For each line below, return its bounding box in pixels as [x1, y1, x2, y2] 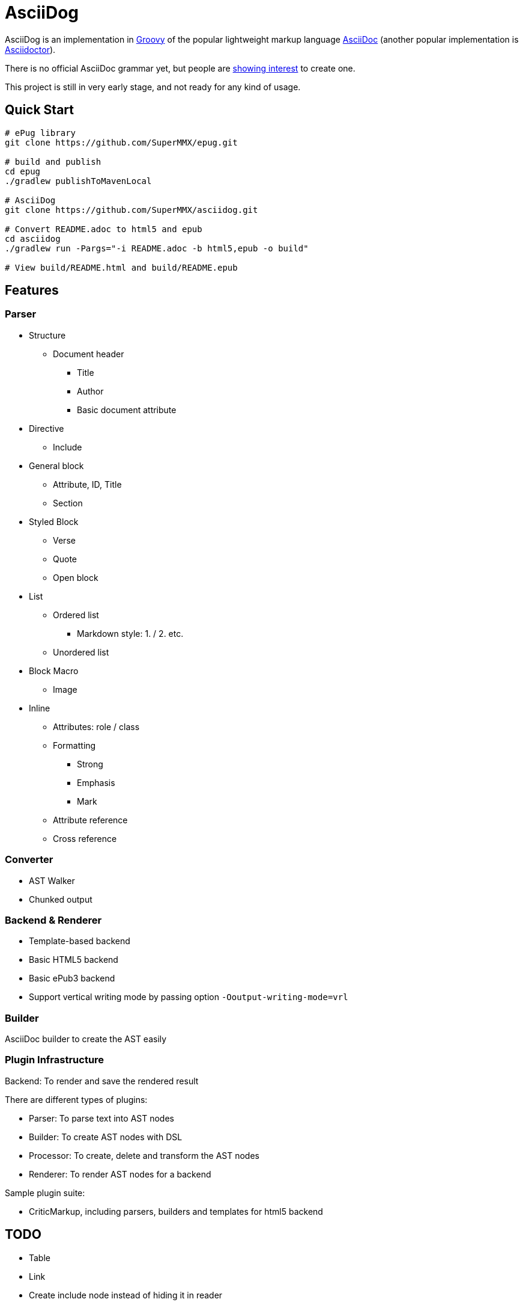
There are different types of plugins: [5, 1094, 148, 1105]
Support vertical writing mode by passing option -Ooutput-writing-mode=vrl [29, 992, 348, 1003]
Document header [53, 348, 124, 359]
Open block [53, 572, 98, 583]
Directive [29, 423, 64, 434]
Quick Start [5, 102, 74, 118]
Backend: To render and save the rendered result [5, 1075, 199, 1086]
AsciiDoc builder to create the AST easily [5, 1034, 167, 1045]
